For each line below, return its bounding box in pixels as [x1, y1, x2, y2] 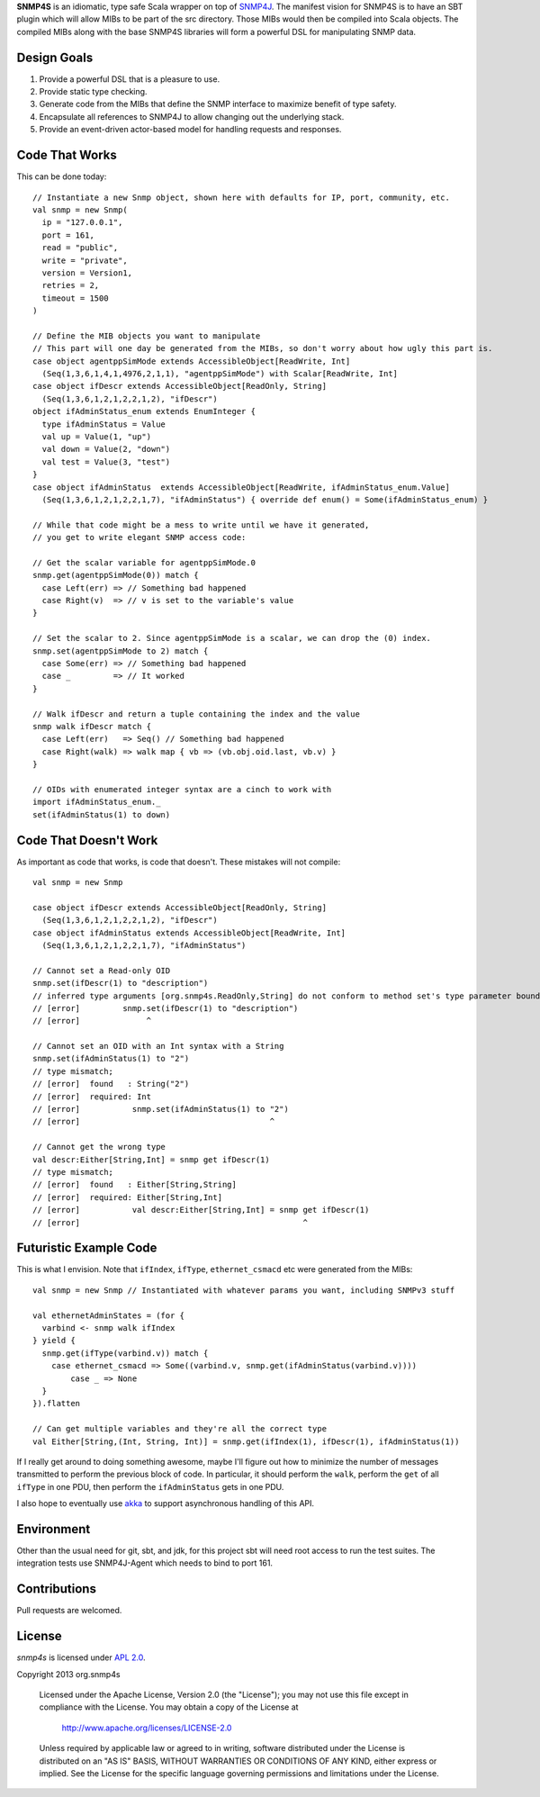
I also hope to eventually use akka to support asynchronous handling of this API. [16, 1498, 315, 1509]
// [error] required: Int [32, 1091, 152, 1102]
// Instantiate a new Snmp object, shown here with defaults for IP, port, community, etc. [32, 192, 450, 203]
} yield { [32, 1335, 76, 1346]
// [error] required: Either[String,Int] [32, 1192, 223, 1202]
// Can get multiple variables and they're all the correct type [32, 1423, 328, 1434]
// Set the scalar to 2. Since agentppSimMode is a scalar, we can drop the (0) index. [32, 633, 432, 644]
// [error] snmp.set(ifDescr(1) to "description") [32, 1003, 299, 1013]
